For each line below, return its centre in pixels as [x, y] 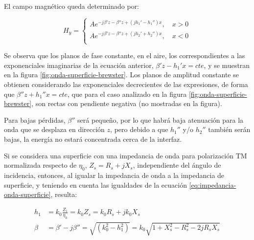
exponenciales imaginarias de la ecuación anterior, [79, 65]
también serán [229, 129]
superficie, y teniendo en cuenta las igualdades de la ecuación [95, 185]
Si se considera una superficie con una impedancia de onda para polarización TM [126, 155]
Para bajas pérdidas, [35, 120]
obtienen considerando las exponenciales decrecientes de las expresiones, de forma [126, 84]
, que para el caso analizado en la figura [127, 94]
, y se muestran [227, 65]
